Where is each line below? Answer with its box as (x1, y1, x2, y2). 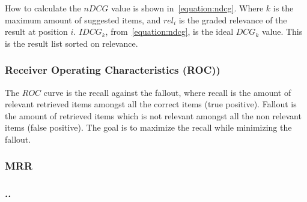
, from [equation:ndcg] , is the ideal (105, 25, 234, 38)
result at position (5, 25, 68, 38)
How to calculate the (5, 2, 81, 14)
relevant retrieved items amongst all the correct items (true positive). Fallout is (5, 98, 297, 110)
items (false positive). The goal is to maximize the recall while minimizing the (5, 121, 292, 134)
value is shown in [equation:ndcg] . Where (111, 2, 264, 14)
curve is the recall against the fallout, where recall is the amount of (43, 86, 291, 98)
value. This (261, 25, 303, 38)
